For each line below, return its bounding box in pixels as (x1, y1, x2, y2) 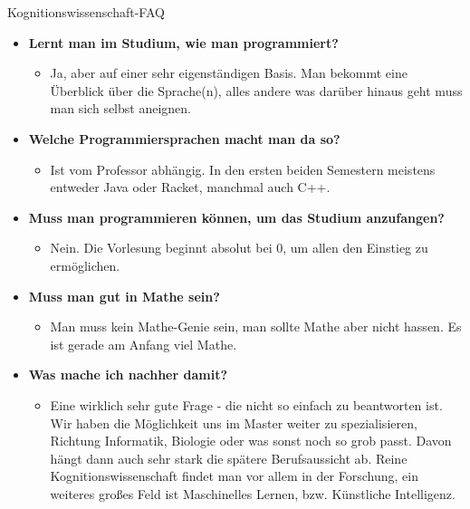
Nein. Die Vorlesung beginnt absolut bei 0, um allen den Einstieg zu (50, 238, 428, 257)
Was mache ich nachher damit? (28, 365, 228, 384)
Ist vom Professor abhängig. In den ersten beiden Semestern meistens (50, 159, 436, 178)
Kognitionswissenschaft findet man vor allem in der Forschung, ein (50, 466, 418, 485)
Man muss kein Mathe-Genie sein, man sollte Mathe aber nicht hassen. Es (50, 317, 462, 336)
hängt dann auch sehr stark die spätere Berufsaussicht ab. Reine (50, 448, 408, 467)
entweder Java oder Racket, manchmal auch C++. (50, 178, 331, 197)
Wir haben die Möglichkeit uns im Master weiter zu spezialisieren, (50, 413, 417, 432)
